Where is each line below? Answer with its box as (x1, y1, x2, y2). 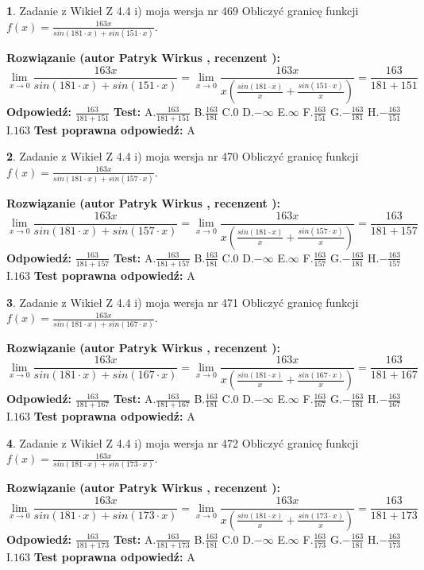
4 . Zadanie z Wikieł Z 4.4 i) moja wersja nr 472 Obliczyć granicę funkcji (6, 434, 359, 451)
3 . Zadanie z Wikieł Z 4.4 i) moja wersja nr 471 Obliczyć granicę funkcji (6, 293, 359, 310)
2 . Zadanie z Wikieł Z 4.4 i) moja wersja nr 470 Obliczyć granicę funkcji (6, 148, 359, 165)
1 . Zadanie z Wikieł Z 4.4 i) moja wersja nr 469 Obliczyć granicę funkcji (6, 2, 359, 18)
